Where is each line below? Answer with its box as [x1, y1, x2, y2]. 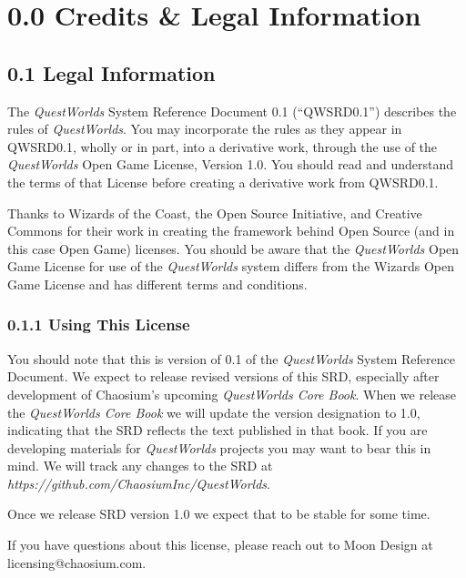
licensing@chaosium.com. [7, 553, 147, 572]
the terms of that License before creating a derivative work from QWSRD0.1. [7, 172, 439, 191]
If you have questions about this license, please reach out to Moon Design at [7, 535, 433, 554]
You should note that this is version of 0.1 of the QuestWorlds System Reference [7, 349, 455, 368]
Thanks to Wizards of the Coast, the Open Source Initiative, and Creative [7, 203, 422, 222]
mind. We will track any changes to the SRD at [7, 456, 273, 475]
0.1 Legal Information [7, 58, 216, 86]
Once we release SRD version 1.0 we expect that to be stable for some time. [7, 504, 431, 523]
